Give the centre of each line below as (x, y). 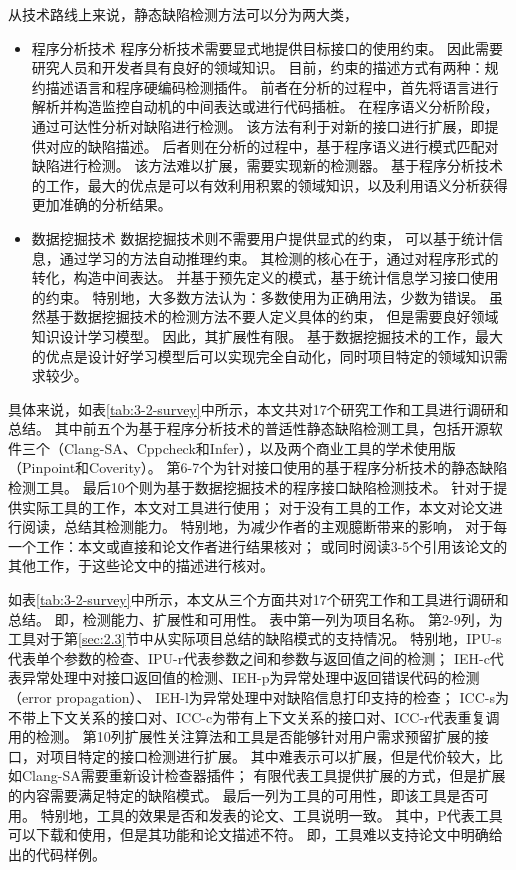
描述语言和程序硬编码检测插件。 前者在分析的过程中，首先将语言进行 (272, 86)
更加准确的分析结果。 (101, 204)
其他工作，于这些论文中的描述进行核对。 (141, 565)
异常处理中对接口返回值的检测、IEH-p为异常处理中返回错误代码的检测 (250, 677)
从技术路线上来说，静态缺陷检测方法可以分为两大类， (183, 14)
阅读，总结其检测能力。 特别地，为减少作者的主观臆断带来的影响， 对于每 (264, 526)
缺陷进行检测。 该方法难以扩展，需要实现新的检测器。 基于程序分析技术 (267, 165)
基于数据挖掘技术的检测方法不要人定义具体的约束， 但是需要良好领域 (272, 316)
